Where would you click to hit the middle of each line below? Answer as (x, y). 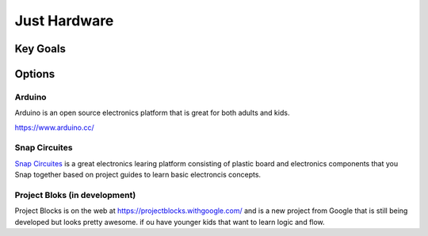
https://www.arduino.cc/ (54, 128)
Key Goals (40, 49)
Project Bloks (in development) (75, 196)
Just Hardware (64, 21)
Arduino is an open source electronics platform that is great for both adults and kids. (152, 113)
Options (35, 74)
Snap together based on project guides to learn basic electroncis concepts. (138, 175)
